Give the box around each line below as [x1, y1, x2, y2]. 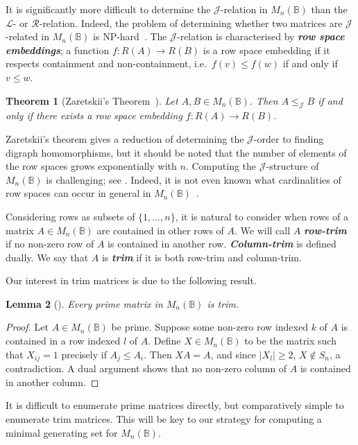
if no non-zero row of [6, 236, 94, 251]
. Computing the [185, 159, 257, 173]
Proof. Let [6, 320, 49, 334]
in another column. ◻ [6, 374, 99, 389]
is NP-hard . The [93, 29, 167, 44]
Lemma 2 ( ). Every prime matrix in [6, 296, 163, 311]
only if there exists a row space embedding [6, 108, 182, 123]
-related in [6, 29, 50, 44]
